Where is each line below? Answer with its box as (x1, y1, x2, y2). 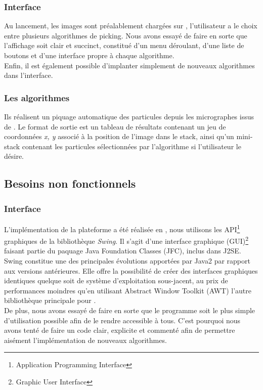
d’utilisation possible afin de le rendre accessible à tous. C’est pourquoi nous (4, 315, 241, 325)
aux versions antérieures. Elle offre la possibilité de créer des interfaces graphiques (4, 265, 258, 276)
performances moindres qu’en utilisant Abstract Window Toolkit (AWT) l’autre (4, 285, 251, 295)
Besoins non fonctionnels (4, 176, 136, 191)
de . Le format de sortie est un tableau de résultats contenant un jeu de (4, 121, 226, 132)
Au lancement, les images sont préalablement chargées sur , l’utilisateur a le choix (4, 20, 257, 31)
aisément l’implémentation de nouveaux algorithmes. (4, 334, 167, 345)
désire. (4, 151, 24, 161)
